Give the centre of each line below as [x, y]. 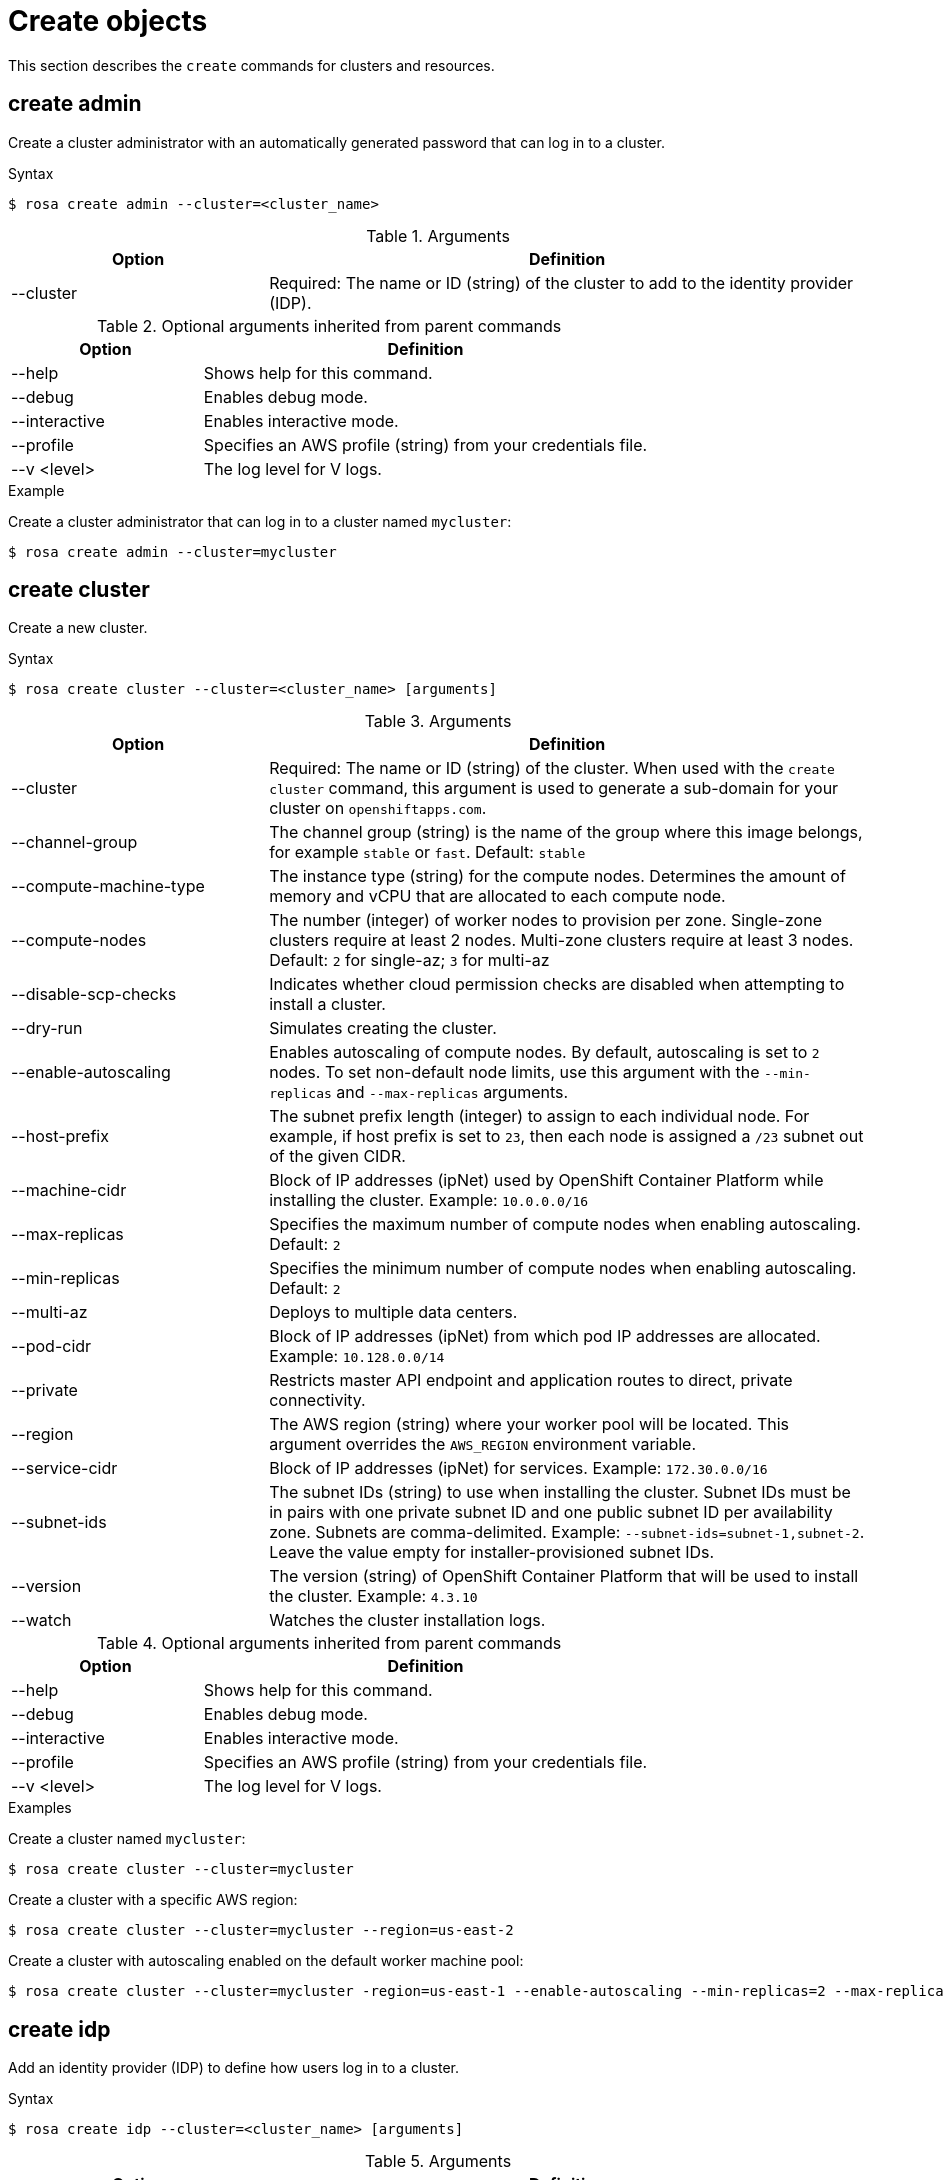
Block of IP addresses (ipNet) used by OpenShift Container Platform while [546, 1180]
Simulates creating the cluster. [383, 1028]
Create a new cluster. [78, 628]
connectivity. [317, 1400]
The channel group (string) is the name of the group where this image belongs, [566, 832]
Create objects [108, 21]
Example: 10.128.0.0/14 [357, 1356]
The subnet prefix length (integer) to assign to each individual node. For [539, 1116]
